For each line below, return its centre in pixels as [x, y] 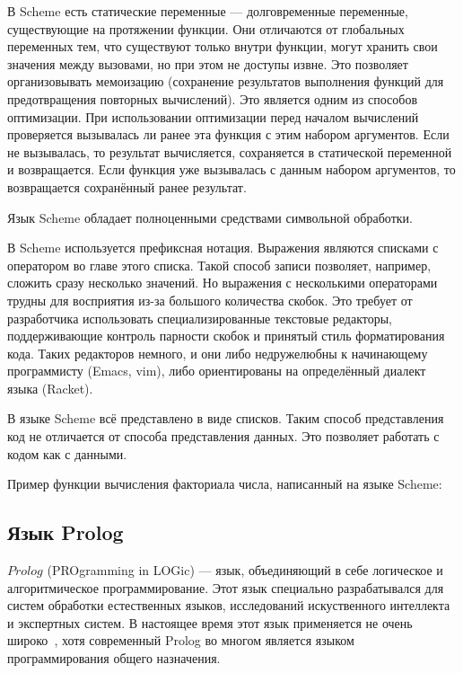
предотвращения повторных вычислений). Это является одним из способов [213, 98]
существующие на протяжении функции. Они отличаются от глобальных [206, 28]
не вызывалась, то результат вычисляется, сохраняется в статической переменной [230, 151]
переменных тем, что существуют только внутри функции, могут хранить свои [223, 46]
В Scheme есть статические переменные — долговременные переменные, [208, 11]
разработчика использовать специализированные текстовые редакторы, [200, 318]
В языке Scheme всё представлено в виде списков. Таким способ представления [226, 418]
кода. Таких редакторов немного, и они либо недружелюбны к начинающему [218, 353]
